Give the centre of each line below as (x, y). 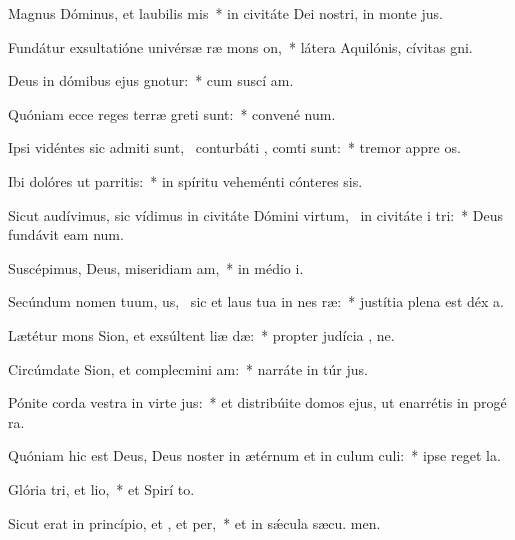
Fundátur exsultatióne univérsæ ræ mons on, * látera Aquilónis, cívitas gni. (240, 46)
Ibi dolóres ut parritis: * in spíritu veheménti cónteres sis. (185, 180)
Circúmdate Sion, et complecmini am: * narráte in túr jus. (188, 368)
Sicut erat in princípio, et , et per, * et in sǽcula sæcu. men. (194, 522)
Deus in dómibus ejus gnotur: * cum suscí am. (151, 80)
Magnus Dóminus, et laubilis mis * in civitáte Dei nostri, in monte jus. (225, 13)
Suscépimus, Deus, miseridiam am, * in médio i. (156, 267)
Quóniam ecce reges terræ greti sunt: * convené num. (172, 113)
